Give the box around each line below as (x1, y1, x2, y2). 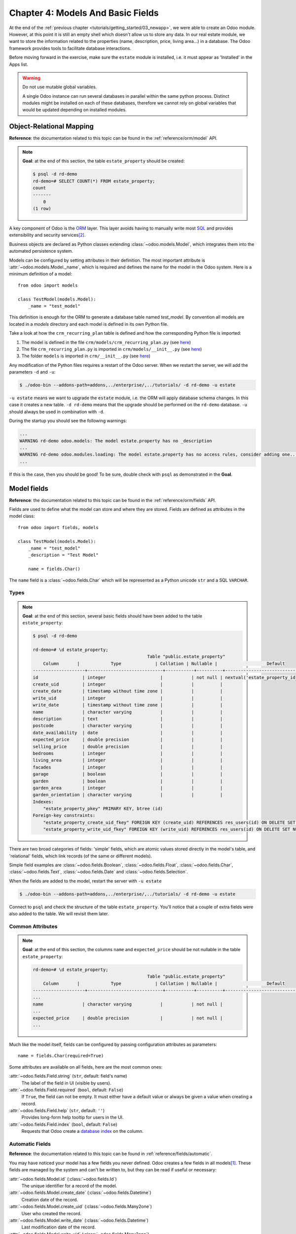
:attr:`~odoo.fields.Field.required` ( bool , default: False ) (9, 1086, 123, 1093)
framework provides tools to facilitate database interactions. (9, 45, 132, 51)
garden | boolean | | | (33, 778, 223, 784)
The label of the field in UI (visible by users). (21, 1080, 111, 1086)
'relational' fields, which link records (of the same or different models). (9, 853, 152, 859)
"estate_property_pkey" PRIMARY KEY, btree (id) (43, 806, 163, 811)
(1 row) (33, 206, 51, 212)
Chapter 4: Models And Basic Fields (9, 7, 159, 18)
